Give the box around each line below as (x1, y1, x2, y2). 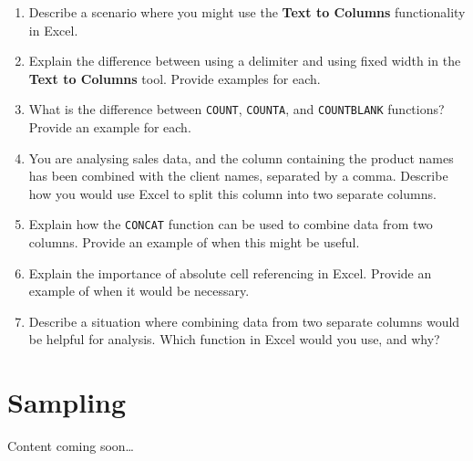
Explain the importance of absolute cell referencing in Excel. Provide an (28, 263, 432, 282)
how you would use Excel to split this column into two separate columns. (28, 183, 437, 203)
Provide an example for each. (28, 118, 191, 137)
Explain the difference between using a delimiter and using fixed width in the (28, 51, 461, 70)
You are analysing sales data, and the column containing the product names (28, 148, 454, 167)
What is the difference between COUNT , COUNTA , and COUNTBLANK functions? (28, 100, 445, 119)
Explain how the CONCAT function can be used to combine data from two (28, 215, 433, 234)
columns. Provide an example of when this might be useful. (28, 233, 360, 252)
